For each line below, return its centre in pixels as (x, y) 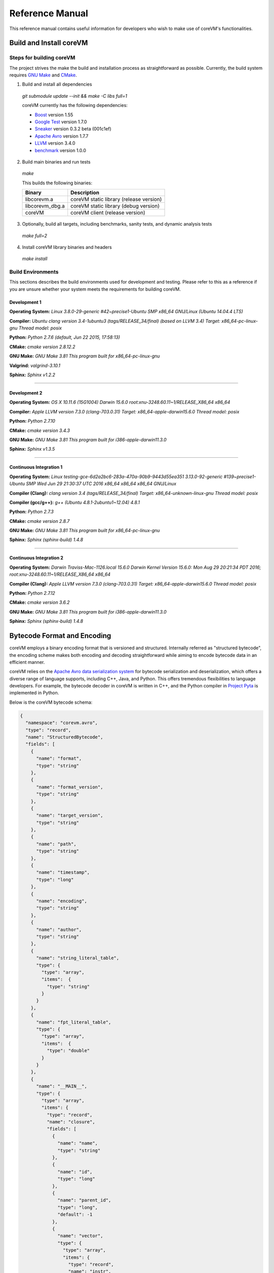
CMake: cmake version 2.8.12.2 (42, 347)
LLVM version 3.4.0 (55, 143)
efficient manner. (27, 662)
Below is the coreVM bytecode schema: (51, 702)
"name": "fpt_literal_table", (74, 1022)
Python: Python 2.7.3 (31, 512)
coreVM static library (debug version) (115, 206)
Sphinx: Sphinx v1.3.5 (32, 449)
